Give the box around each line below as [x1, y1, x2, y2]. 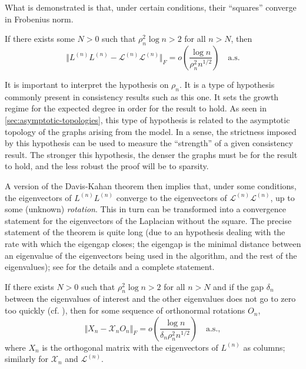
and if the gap [213, 280, 264, 292]
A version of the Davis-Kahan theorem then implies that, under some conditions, [5, 179, 297, 192]
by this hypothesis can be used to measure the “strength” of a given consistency [5, 137, 293, 149]
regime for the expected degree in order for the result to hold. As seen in [5, 102, 267, 114]
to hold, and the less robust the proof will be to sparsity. [5, 160, 209, 172]
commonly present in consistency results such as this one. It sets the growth [5, 90, 279, 103]
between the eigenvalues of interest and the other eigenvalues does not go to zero [5, 292, 296, 305]
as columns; [243, 341, 285, 353]
